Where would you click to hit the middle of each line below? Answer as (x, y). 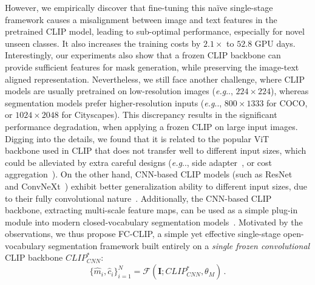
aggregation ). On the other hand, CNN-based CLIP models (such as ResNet (149, 174)
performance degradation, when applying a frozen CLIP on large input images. (151, 126)
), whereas (290, 91)
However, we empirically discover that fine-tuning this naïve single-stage (139, 7)
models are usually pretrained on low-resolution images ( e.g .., (119, 91)
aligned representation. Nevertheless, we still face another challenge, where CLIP (155, 79)
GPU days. (275, 43)
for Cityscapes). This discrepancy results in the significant (169, 115)
